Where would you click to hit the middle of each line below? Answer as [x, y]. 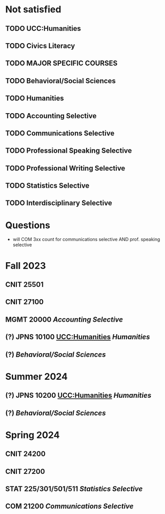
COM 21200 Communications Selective [69, 507]
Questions [28, 225]
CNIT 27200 [25, 471]
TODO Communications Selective [60, 133]
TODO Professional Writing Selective [65, 168]
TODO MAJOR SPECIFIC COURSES [61, 63]
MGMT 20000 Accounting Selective [64, 319]
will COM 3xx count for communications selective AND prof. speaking [86, 240]
